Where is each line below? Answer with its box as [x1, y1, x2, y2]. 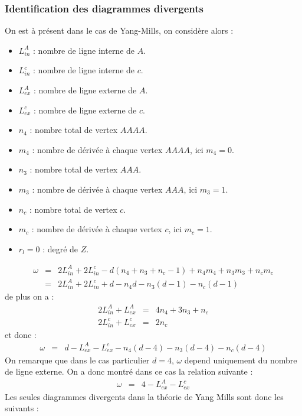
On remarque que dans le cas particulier [5, 353, 150, 366]
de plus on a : [5, 290, 54, 303]
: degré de [42, 242, 78, 255]
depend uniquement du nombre [184, 353, 297, 366]
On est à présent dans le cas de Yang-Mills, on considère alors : [5, 24, 234, 37]
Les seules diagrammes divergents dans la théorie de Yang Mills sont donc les [5, 390, 284, 402]
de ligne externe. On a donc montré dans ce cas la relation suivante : [5, 365, 253, 378]
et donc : [5, 328, 37, 340]
